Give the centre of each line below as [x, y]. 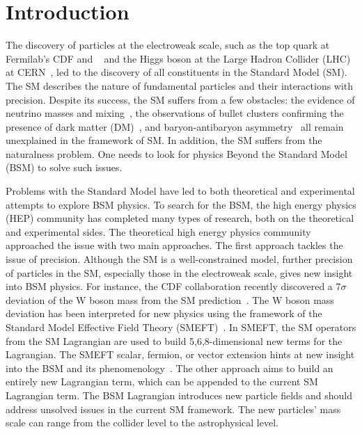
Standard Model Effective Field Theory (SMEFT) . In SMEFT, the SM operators [181, 327]
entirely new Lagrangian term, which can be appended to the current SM [162, 381]
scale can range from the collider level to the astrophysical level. [142, 423]
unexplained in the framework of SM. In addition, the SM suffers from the [164, 140]
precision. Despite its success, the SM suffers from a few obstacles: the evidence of [180, 99]
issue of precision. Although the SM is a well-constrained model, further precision [179, 259]
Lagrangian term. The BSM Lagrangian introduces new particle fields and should [179, 395]
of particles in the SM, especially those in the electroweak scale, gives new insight [179, 272]
